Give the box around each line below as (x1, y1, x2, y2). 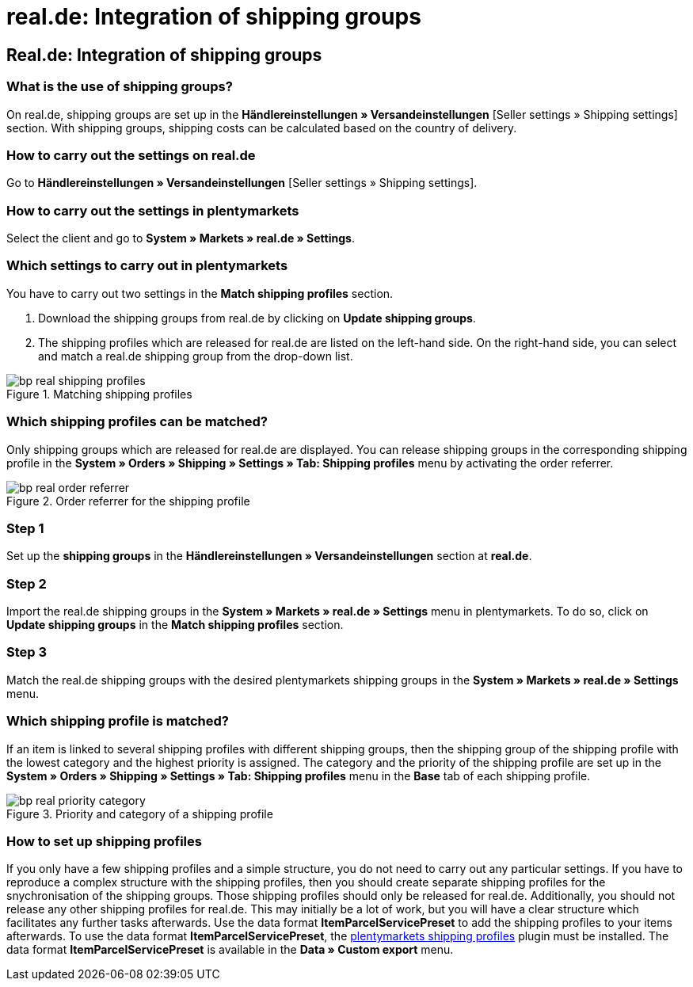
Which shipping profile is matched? (6, 713, 230, 730)
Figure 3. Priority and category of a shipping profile (6, 806, 273, 821)
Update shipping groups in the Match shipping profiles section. (6, 618, 344, 632)
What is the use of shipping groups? (6, 78, 233, 95)
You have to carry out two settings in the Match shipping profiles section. (6, 286, 394, 300)
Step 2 (6, 575, 47, 592)
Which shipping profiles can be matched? (6, 413, 268, 430)
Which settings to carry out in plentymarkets (6, 257, 288, 274)
